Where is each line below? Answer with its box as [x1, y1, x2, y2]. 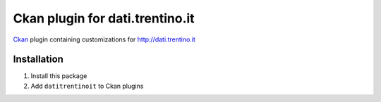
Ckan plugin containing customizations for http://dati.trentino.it [13, 35, 195, 44]
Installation [13, 53, 64, 65]
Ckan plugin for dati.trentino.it [13, 11, 195, 26]
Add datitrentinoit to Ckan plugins [30, 82, 144, 90]
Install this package [30, 72, 87, 80]
